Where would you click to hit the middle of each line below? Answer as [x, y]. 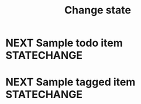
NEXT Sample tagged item [70, 82]
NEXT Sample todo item [64, 43]
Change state [98, 10]
